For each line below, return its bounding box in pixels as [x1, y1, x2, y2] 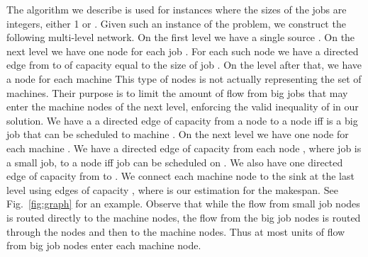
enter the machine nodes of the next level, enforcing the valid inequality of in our [6, 99, 359, 114]
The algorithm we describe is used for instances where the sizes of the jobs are [6, 2, 347, 16]
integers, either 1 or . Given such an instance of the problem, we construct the [6, 16, 346, 30]
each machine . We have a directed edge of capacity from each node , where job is [6, 140, 362, 155]
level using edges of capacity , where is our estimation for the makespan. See [6, 182, 338, 197]
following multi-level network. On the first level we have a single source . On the [6, 30, 355, 45]
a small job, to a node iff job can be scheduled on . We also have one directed [6, 154, 343, 169]
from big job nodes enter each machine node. [6, 238, 201, 253]
